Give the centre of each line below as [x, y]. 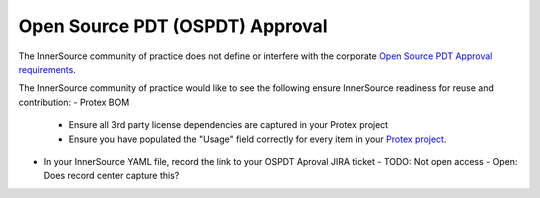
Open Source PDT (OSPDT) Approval [173, 26]
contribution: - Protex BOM [74, 102]
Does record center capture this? [111, 176]
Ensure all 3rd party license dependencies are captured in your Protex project [228, 125]
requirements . [47, 69]
